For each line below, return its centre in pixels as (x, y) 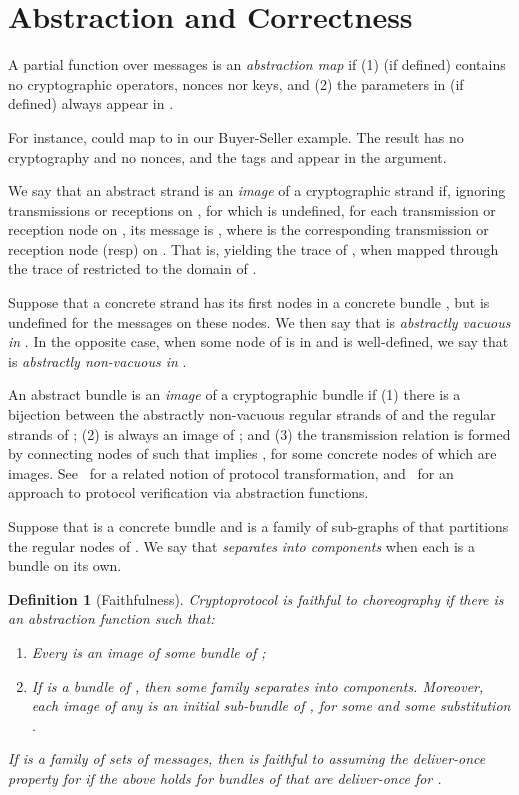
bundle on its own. (65, 565)
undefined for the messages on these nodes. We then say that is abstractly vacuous (259, 321)
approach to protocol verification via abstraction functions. (188, 492)
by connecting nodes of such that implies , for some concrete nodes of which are (252, 453)
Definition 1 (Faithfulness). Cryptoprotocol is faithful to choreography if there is (256, 598)
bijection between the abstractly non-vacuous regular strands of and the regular (252, 414)
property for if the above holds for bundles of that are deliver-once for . (225, 777)
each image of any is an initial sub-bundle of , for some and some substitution (271, 705)
